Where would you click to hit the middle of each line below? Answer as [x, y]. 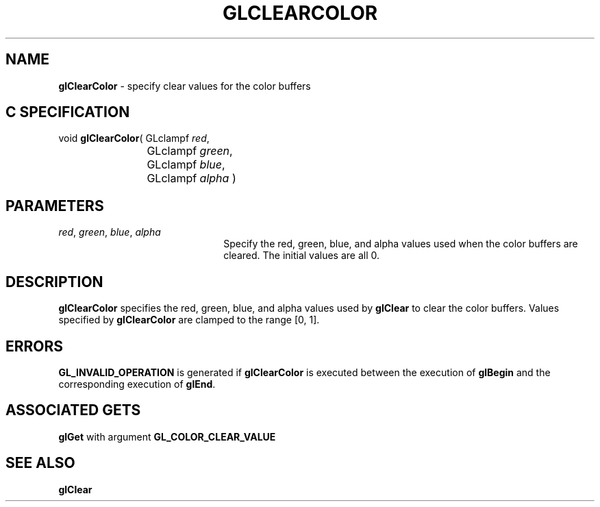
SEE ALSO [40, 463]
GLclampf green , [190, 151]
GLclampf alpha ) [191, 178]
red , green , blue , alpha [110, 232]
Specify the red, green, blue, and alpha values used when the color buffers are [401, 244]
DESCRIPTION [54, 282]
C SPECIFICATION [68, 112]
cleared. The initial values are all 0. [302, 256]
